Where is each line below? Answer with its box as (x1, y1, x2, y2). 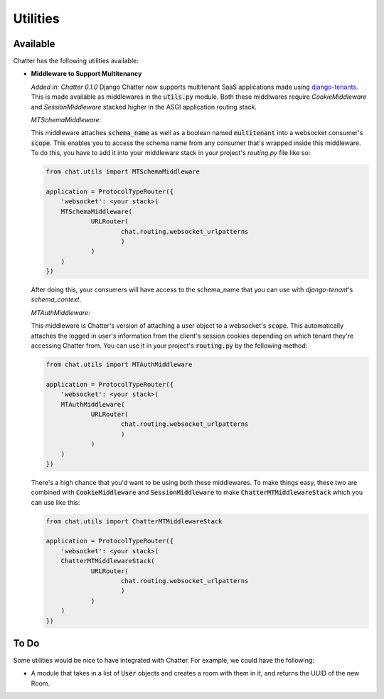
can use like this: (31, 498, 80, 506)
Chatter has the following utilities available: (13, 57, 139, 65)
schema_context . (31, 295, 82, 304)
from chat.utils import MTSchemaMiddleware (46, 168, 201, 176)
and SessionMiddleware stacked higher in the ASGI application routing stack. (31, 102, 257, 111)
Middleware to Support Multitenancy (31, 70, 142, 78)
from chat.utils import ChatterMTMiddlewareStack (46, 517, 223, 525)
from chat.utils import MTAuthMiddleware (46, 361, 193, 368)
